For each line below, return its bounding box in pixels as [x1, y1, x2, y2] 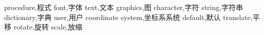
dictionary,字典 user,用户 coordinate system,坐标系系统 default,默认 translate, [4, 11, 253, 22]
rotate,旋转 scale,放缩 [13, 21, 83, 32]
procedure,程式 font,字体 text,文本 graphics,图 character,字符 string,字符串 [4, 2, 243, 12]
